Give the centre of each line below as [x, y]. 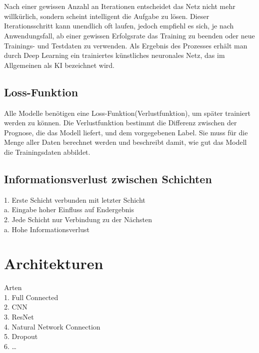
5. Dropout [21, 336]
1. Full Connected [31, 297]
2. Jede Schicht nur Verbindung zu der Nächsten [78, 219]
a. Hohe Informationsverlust [47, 229]
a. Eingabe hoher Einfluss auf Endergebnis [69, 209]
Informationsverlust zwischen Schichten [108, 178]
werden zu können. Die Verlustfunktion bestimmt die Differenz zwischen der [120, 123]
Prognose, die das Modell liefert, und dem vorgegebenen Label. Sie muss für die [126, 132]
